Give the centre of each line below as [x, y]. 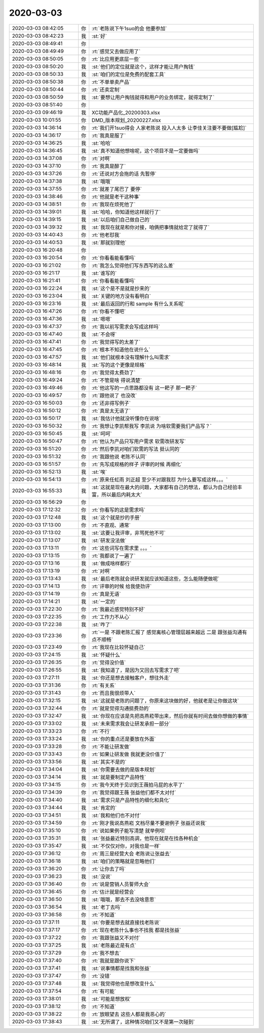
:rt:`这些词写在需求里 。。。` [121, 548]
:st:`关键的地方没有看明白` [121, 296]
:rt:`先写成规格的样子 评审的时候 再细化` [137, 464]
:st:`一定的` [104, 601]
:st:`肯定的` [104, 807]
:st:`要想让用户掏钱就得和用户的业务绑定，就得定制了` [153, 97]
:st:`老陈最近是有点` [114, 945]
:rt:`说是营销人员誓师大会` [121, 884]
